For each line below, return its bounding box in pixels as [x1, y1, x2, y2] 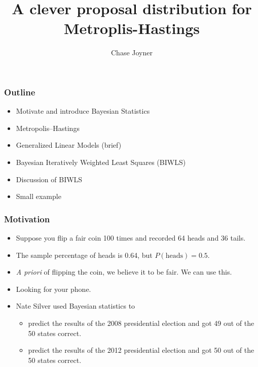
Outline [4, 85, 35, 98]
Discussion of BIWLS [16, 174, 83, 184]
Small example [16, 191, 61, 202]
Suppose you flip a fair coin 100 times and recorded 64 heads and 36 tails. [16, 232, 246, 243]
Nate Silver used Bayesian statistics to [16, 301, 135, 311]
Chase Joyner [111, 47, 153, 58]
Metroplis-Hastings [63, 18, 200, 39]
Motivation [4, 212, 50, 225]
